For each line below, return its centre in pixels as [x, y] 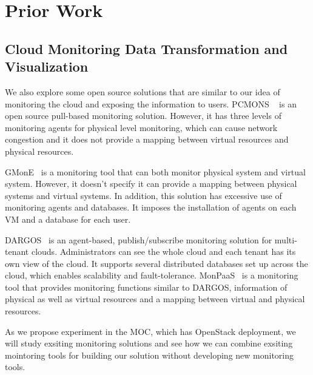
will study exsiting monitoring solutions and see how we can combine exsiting [149, 343]
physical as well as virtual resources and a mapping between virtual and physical [155, 299]
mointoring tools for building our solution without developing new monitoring [150, 355]
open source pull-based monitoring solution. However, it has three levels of [143, 116]
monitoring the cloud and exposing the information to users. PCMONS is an [151, 103]
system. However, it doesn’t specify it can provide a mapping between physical [151, 184]
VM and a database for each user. [68, 219]
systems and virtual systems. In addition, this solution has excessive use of [143, 195]
